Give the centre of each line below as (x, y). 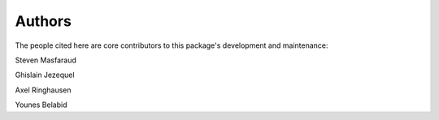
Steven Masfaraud (46, 60)
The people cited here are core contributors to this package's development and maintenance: (172, 45)
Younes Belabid (41, 105)
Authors (43, 21)
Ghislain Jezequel (45, 75)
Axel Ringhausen (43, 90)
